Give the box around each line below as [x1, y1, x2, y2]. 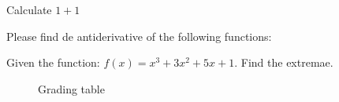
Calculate [6, 2, 52, 17]
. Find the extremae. [234, 54, 333, 71]
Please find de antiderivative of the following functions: [6, 27, 272, 44]
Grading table [38, 80, 105, 97]
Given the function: [6, 54, 100, 71]
